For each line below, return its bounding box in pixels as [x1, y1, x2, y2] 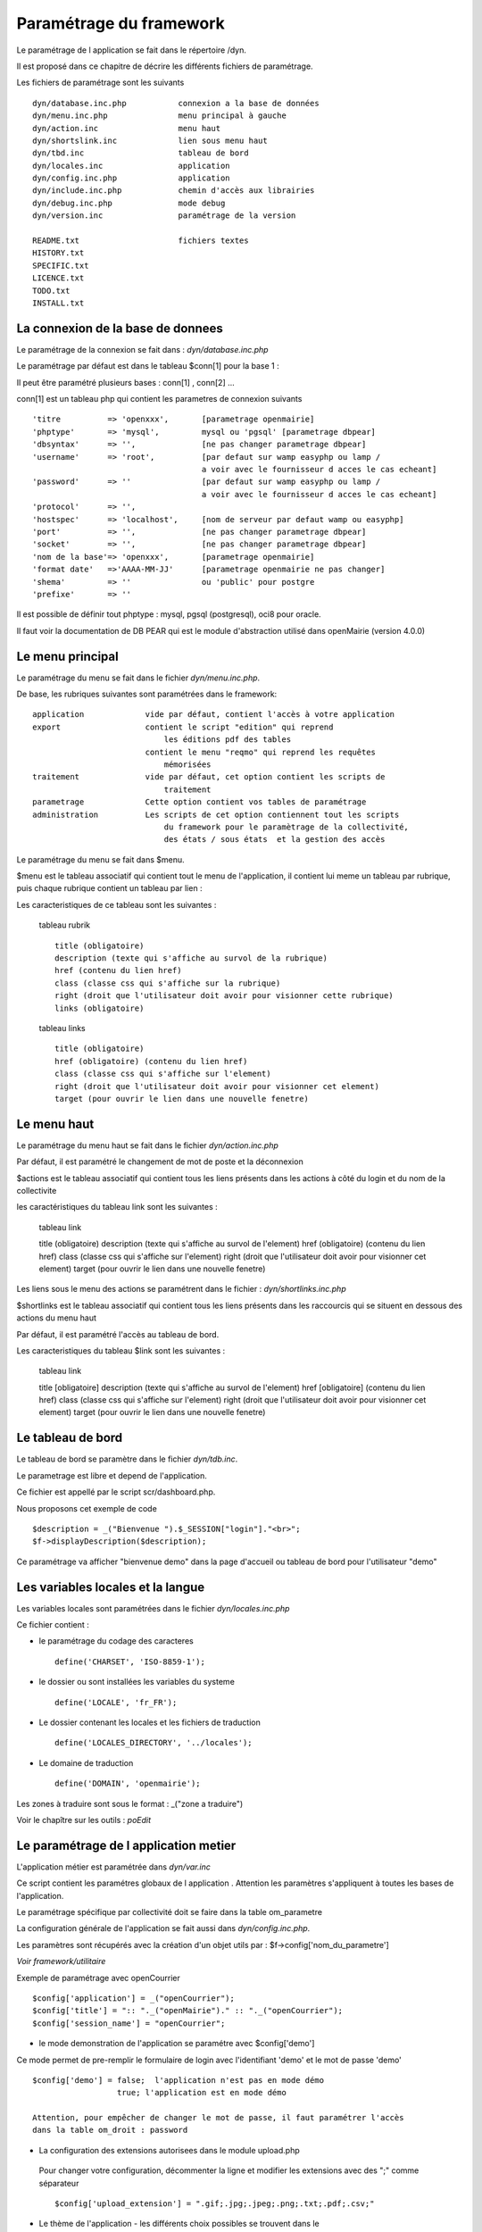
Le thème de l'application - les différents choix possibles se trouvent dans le [38, 2219, 320, 2229]
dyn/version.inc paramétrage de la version [32, 211, 296, 221]
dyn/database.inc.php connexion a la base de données [32, 98, 320, 108]
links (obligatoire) [54, 1003, 145, 1013]
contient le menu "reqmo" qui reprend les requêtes [145, 746, 377, 757]
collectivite [16, 1186, 57, 1195]
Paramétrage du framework [16, 13, 225, 33]
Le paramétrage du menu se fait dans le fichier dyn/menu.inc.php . [16, 672, 261, 683]
